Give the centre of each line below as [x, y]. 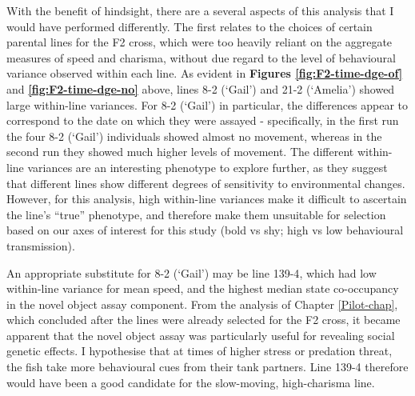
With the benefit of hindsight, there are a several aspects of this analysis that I [200, 10]
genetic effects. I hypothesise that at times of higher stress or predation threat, [200, 351]
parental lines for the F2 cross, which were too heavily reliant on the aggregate [200, 42]
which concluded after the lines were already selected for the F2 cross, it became [204, 320]
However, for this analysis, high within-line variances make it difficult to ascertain [207, 199]
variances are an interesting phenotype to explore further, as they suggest [207, 167]
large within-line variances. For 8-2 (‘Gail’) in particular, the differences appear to [207, 104]
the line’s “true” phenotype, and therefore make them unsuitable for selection [196, 214]
